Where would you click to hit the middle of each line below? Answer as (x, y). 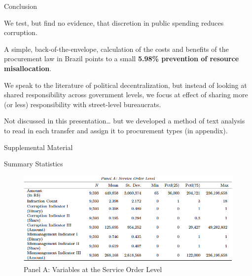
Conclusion (20, 6)
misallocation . (28, 68)
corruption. (21, 32)
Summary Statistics (34, 164)
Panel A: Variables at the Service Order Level (93, 269)
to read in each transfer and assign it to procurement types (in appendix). (116, 130)
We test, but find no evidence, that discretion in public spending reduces (114, 22)
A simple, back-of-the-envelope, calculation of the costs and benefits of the (116, 49)
